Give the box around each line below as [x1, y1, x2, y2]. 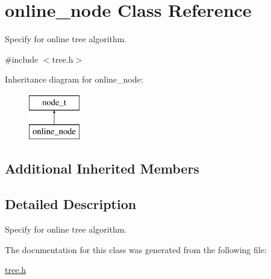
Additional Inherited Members [5, 159, 199, 178]
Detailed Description [5, 195, 137, 213]
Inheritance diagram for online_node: [5, 73, 143, 86]
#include [5, 52, 39, 65]
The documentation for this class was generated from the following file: [5, 243, 267, 255]
